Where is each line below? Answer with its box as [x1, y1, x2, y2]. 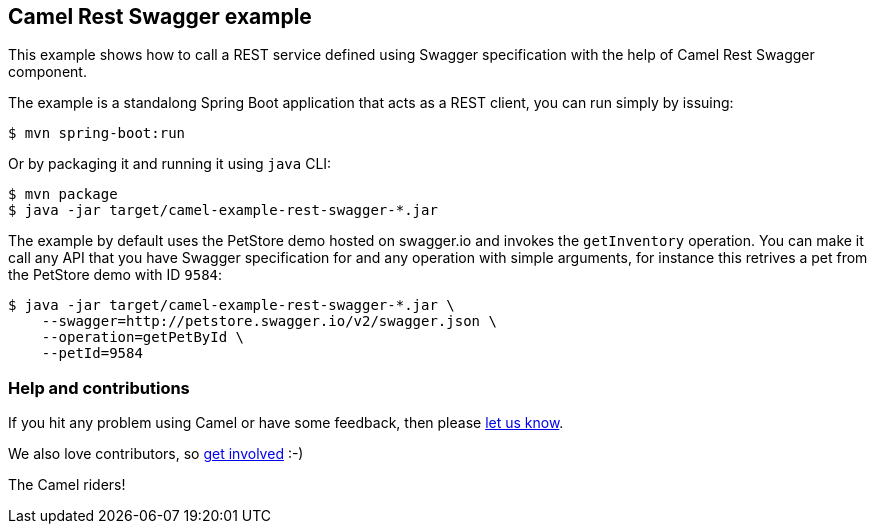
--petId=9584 [41, 345, 143, 362]
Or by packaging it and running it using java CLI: [8, 155, 332, 173]
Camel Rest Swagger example [8, 4, 312, 29]
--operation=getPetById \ [41, 329, 245, 346]
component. [8, 63, 87, 81]
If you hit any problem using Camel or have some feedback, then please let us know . [8, 414, 564, 432]
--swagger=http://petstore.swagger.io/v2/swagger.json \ [41, 313, 497, 330]
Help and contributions [8, 377, 190, 398]
